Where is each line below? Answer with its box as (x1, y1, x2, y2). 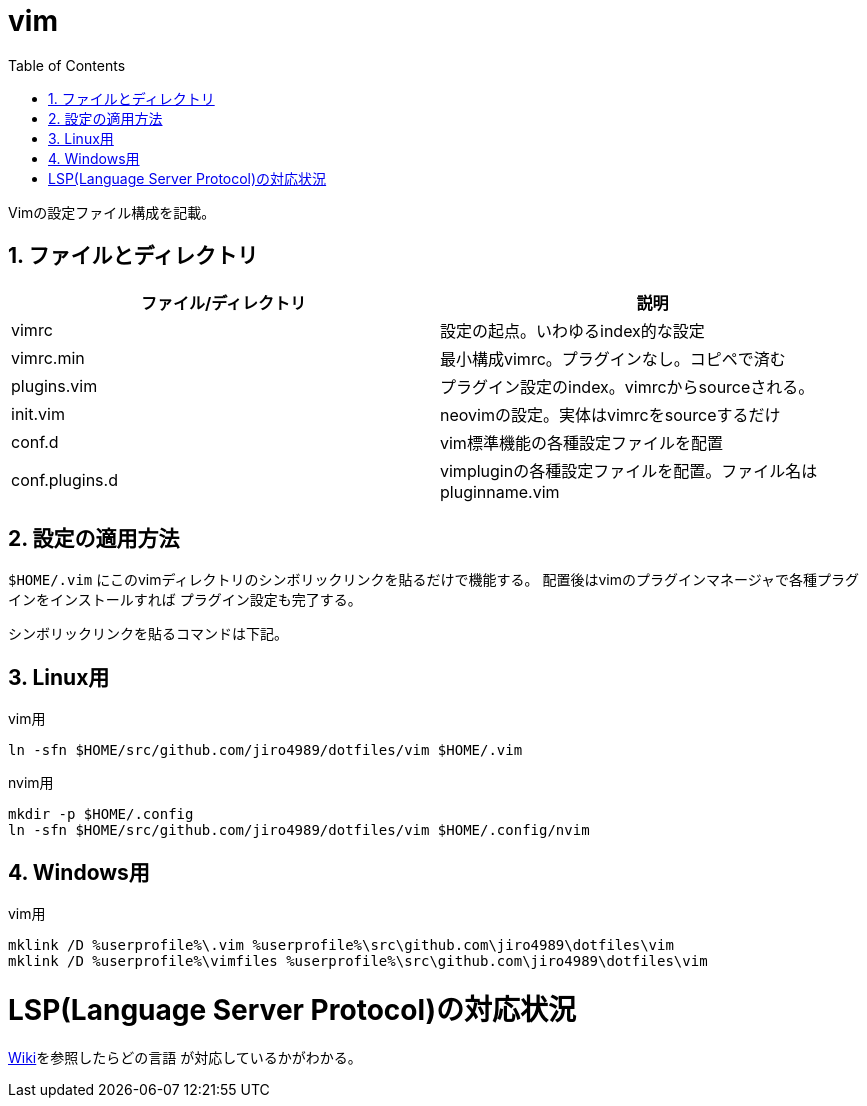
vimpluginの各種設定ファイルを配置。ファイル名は (440, 460, 818, 481)
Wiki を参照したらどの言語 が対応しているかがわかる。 (8, 1048, 362, 1066)
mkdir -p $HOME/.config (8, 806, 194, 823)
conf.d (11, 431, 59, 452)
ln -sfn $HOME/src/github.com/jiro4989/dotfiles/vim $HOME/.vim (8, 742, 523, 759)
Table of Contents (8, 56, 126, 74)
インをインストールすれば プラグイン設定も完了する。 (8, 591, 362, 609)
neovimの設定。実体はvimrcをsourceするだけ (440, 404, 781, 425)
